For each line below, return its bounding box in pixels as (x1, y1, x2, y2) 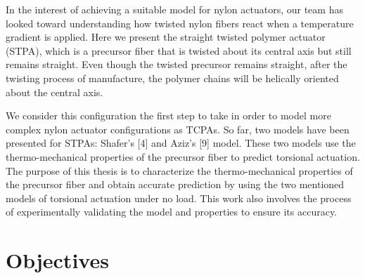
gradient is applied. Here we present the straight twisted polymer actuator (6, 29, 326, 44)
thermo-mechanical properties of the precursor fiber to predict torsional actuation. (6, 149, 360, 164)
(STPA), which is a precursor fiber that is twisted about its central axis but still (6, 43, 352, 58)
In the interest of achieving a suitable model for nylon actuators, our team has (6, 2, 343, 16)
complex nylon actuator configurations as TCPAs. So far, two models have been (6, 121, 350, 136)
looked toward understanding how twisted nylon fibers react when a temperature (6, 15, 354, 30)
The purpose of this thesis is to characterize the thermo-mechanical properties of (6, 163, 353, 178)
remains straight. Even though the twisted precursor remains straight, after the (6, 57, 347, 72)
